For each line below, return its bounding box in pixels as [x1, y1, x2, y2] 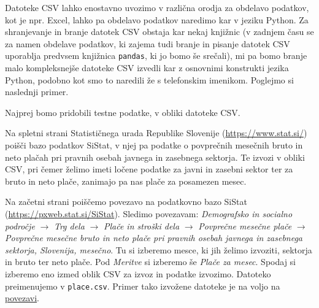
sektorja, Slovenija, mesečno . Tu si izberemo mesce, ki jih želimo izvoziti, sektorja [5, 243, 312, 256]
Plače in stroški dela [103, 219, 180, 232]
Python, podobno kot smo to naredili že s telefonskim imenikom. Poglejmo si [5, 73, 294, 86]
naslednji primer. [5, 85, 69, 98]
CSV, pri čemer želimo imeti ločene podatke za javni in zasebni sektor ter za [5, 163, 293, 175]
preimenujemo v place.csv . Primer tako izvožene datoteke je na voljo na [5, 279, 280, 292]
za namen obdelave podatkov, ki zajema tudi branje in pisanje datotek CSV [5, 37, 290, 50]
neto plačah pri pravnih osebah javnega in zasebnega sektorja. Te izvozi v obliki [5, 150, 305, 163]
